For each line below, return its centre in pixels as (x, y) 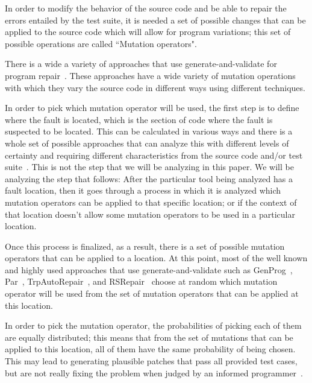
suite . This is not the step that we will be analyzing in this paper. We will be (149, 167)
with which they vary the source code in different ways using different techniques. (155, 87)
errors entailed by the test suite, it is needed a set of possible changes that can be (155, 20)
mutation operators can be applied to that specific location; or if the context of (151, 202)
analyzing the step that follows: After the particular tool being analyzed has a (149, 178)
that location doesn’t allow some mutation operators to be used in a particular (150, 214)
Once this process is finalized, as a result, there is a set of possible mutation (145, 246)
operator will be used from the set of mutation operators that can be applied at (152, 293)
